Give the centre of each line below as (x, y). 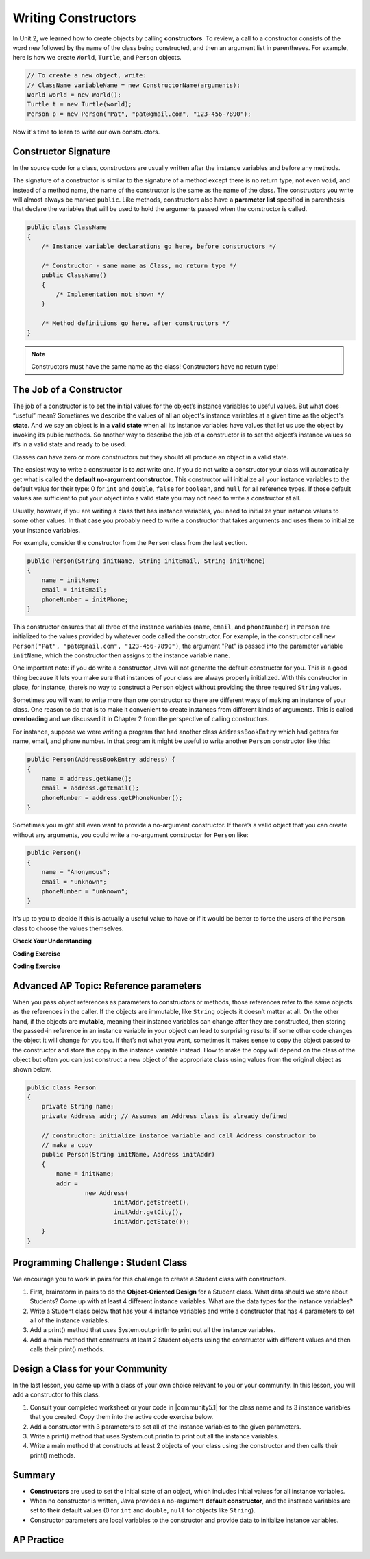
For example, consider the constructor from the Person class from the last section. (130, 542)
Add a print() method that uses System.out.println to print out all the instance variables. (153, 1330)
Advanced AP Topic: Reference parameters (107, 986)
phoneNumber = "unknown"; (85, 892)
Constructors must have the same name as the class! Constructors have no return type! (155, 366)
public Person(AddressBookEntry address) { (101, 760)
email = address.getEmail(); (90, 788)
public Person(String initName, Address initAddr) (128, 1155)
